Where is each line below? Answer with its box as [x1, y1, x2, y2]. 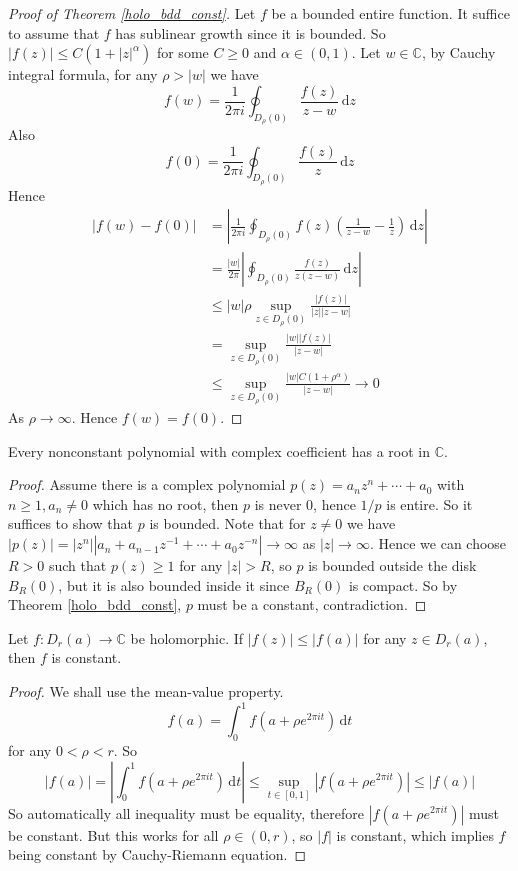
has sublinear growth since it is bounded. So [115, 22, 386, 43]
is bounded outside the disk [308, 555, 477, 576]
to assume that [8, 22, 100, 43]
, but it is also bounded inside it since [58, 574, 290, 595]
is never [254, 493, 302, 514]
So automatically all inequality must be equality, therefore [8, 802, 365, 823]
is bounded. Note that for [149, 513, 306, 534]
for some [156, 42, 209, 63]
